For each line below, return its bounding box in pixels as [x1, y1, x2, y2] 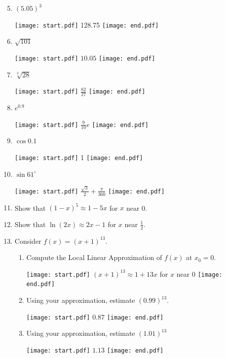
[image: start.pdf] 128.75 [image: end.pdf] [14, 19, 159, 30]
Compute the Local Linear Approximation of [26, 252, 162, 262]
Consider [14, 235, 41, 246]
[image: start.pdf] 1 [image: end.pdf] [14, 152, 143, 162]
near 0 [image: [176, 268, 223, 279]
